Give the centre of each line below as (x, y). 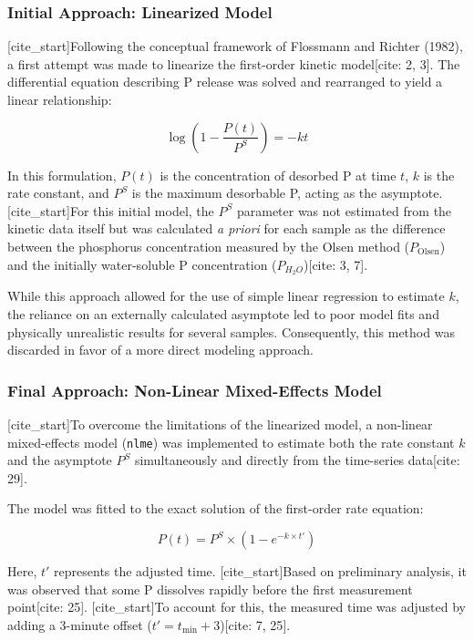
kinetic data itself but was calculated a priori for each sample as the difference (227, 228)
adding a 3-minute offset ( (80, 624)
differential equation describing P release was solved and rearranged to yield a (225, 82)
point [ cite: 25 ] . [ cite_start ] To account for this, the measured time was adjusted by (237, 607)
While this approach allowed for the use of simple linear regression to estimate (226, 296)
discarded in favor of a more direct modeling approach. (160, 350)
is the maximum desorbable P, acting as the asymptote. (287, 193)
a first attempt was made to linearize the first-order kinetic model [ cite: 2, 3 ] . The (234, 63)
